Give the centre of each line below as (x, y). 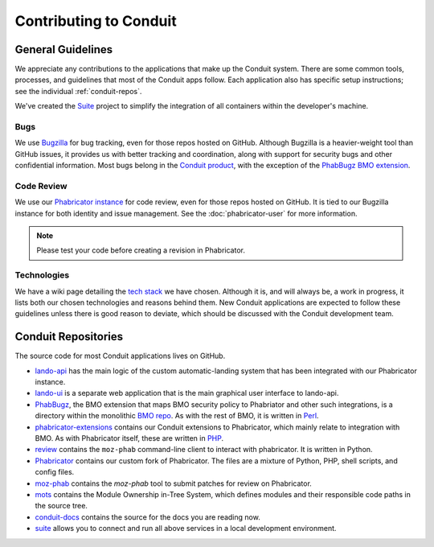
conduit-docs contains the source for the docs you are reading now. (147, 517)
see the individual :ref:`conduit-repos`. (78, 91)
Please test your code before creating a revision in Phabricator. (141, 250)
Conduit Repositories (69, 337)
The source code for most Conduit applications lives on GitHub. (120, 356)
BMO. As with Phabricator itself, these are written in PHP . (129, 438)
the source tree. (61, 506)
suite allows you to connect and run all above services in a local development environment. (186, 528)
